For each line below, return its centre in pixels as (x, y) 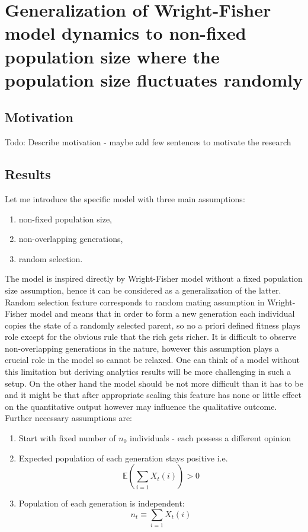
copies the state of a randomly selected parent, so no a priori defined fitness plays (153, 325)
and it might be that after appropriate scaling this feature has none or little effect (153, 395)
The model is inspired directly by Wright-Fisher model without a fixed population (154, 278)
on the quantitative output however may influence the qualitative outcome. (141, 406)
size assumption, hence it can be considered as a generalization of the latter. (143, 290)
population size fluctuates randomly (154, 79)
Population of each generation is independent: (102, 503)
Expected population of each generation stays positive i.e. (123, 458)
